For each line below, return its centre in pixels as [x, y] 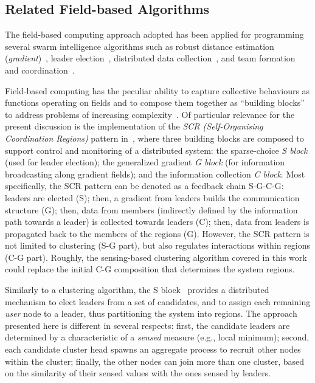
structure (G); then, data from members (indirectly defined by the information [151, 209]
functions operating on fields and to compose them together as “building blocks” [155, 102]
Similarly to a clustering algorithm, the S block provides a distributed [137, 290]
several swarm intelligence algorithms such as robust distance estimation [140, 46]
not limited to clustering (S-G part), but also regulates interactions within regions [157, 245]
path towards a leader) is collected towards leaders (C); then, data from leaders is [157, 222]
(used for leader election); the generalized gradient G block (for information [145, 162]
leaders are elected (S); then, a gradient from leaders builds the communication [152, 197]
